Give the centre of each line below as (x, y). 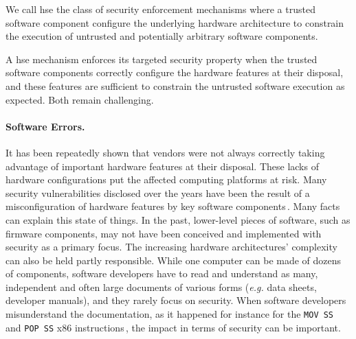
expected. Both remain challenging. (80, 99)
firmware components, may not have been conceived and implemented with (164, 233)
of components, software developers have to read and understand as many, (162, 273)
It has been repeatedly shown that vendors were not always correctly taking (165, 152)
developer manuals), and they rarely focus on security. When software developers (176, 300)
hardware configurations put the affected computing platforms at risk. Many (166, 179)
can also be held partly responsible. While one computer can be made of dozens (174, 260)
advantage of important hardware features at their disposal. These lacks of (162, 166)
